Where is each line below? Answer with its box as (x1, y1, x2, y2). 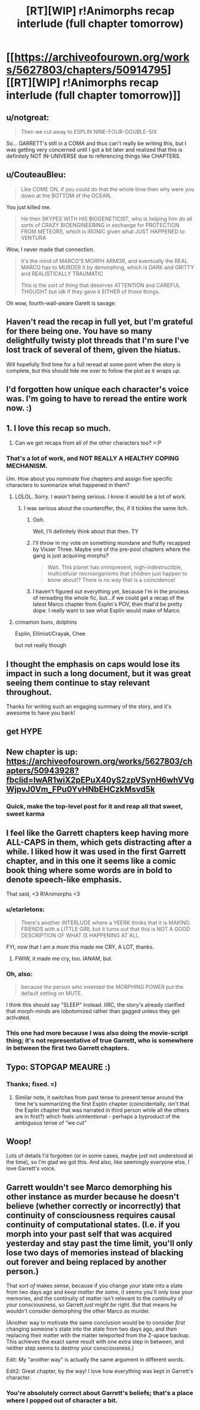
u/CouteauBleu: (6, 170, 66, 180)
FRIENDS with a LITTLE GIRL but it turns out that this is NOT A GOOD (20, 925, 190, 933)
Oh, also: (6, 970, 33, 978)
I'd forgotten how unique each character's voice (6, 384, 189, 395)
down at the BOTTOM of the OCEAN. (20, 192, 112, 199)
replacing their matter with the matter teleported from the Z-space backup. (6, 1332, 190, 1339)
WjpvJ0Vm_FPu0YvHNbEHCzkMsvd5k (6, 784, 155, 794)
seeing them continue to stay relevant (6, 678, 150, 688)
